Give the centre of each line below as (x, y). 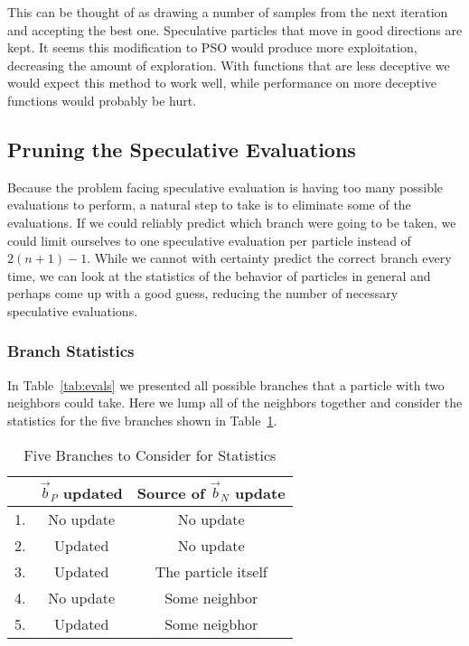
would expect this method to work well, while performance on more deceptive (222, 83)
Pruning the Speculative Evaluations (182, 149)
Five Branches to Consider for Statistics (150, 454)
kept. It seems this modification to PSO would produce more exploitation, (212, 47)
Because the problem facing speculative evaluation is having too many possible (225, 187)
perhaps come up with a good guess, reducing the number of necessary (203, 293)
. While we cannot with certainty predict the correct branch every (269, 258)
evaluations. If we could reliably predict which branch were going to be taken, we (232, 222)
